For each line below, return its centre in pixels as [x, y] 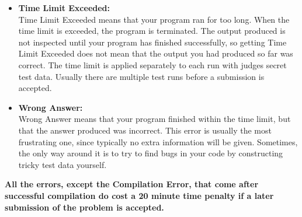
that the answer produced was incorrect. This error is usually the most [145, 130]
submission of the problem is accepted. [84, 207]
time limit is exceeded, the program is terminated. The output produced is [152, 31]
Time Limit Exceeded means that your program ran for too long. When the [154, 19]
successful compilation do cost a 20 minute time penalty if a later [139, 195]
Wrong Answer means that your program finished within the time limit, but [155, 119]
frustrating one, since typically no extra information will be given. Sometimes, [158, 141]
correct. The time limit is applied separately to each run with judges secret [152, 64]
